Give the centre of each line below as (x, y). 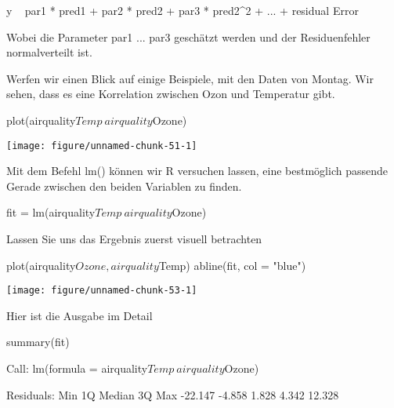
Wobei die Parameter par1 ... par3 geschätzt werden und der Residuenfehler (188, 36)
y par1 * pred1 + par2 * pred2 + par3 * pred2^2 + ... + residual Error (183, 10)
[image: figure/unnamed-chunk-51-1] (102, 146)
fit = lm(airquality (51, 212)
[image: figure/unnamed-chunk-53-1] (102, 291)
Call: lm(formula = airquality (77, 368)
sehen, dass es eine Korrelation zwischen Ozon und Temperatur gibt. (171, 94)
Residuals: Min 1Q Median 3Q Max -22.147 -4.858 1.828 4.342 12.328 (173, 394)
